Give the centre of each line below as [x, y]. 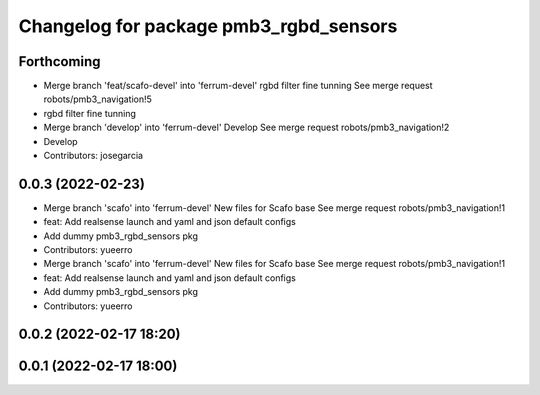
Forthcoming [59, 61]
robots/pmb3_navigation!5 [97, 99]
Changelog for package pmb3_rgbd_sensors [208, 26]
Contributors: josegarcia [93, 156]
